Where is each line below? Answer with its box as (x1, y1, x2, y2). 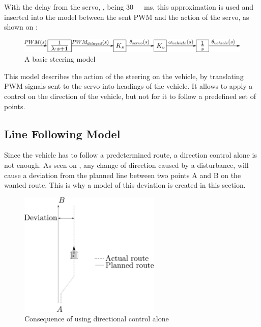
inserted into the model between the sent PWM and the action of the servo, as (4, 11, 249, 22)
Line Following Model (4, 125, 121, 141)
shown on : (4, 21, 38, 32)
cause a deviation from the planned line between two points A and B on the (4, 169, 241, 180)
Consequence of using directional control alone (24, 313, 169, 324)
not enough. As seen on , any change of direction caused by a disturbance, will (4, 159, 249, 170)
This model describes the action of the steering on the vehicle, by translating (4, 70, 244, 81)
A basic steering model (24, 54, 96, 64)
